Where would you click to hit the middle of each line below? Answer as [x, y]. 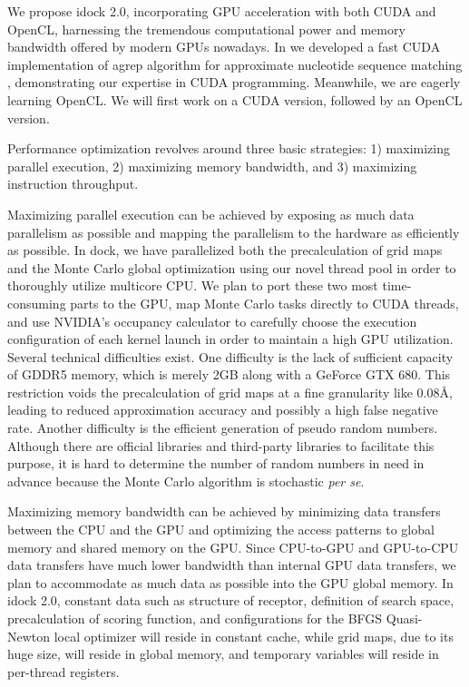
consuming [37, 303]
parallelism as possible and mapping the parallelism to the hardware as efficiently [234, 232]
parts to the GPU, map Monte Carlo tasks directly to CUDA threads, [264, 303]
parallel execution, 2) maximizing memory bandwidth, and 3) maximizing [212, 166]
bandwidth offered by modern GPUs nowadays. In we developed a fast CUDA [224, 47]
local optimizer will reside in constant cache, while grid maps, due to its [254, 636]
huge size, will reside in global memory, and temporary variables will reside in [223, 654]
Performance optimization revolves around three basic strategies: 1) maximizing [229, 148]
